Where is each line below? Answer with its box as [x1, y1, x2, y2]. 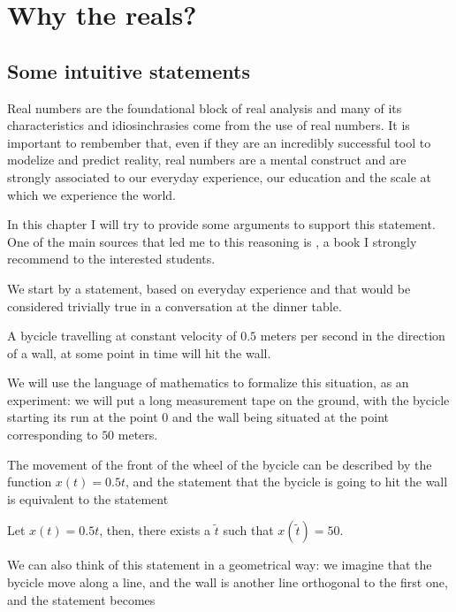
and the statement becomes [7, 590, 156, 608]
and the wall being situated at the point [171, 408, 390, 426]
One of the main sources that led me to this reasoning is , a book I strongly [7, 232, 417, 250]
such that [223, 521, 274, 539]
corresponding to [7, 425, 98, 444]
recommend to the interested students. [7, 249, 216, 268]
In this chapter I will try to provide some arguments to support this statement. [7, 215, 436, 233]
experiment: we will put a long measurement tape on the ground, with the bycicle [7, 390, 450, 409]
